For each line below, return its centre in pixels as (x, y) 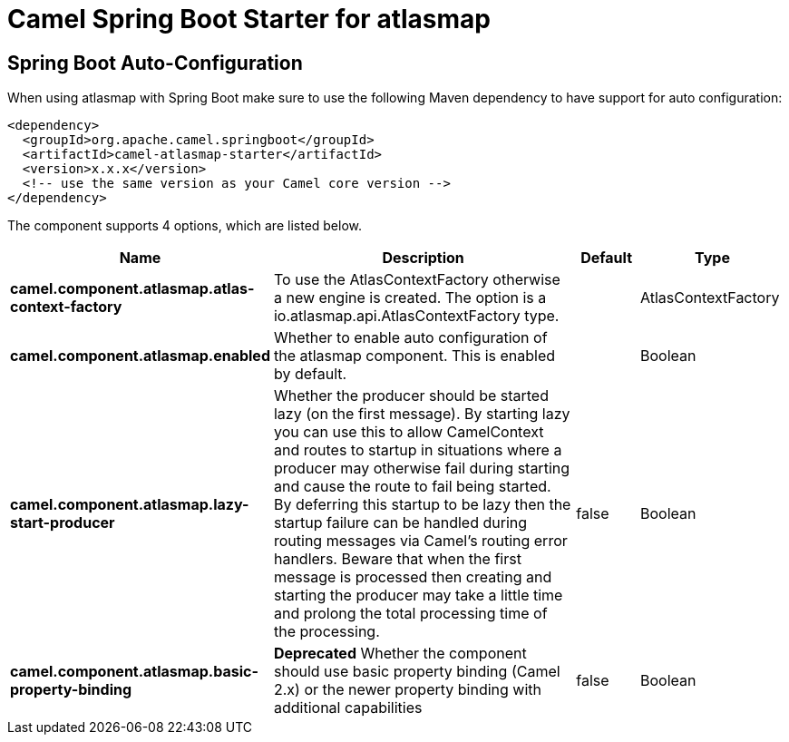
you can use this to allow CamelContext (409, 432)
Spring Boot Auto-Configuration (155, 63)
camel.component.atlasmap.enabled (140, 356)
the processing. (326, 632)
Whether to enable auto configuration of (410, 338)
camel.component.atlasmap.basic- (134, 672)
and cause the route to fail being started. (412, 487)
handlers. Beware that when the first (397, 559)
